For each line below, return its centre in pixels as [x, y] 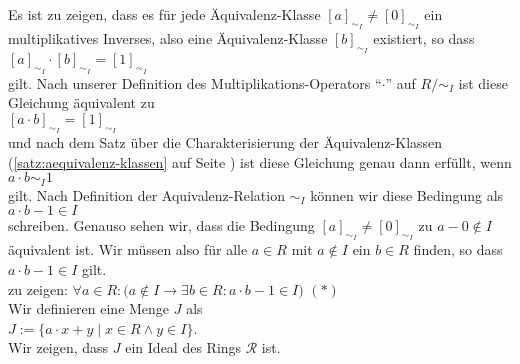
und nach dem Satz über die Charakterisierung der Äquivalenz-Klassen [225, 142]
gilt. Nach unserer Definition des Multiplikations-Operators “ [195, 82]
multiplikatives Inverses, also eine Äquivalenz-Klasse [168, 38]
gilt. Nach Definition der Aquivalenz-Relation [146, 194]
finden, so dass [458, 249]
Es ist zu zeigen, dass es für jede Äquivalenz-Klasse [164, 14]
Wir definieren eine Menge [89, 308]
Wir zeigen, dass [58, 347]
